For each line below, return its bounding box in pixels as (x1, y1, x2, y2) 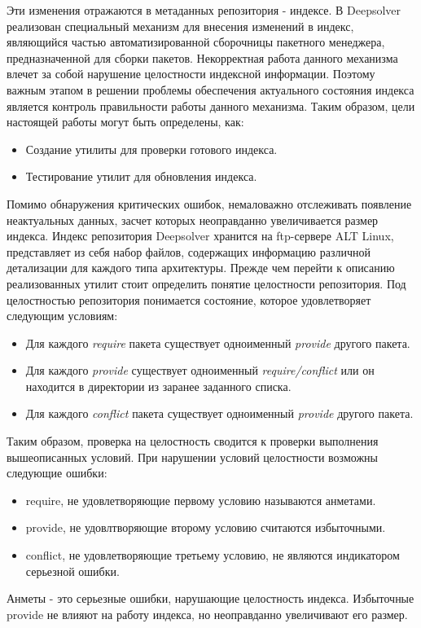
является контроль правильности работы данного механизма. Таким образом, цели (7, 97, 415, 114)
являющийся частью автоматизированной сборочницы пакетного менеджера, (7, 33, 385, 51)
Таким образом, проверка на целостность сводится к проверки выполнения (7, 433, 379, 450)
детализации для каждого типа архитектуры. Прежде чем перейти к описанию (7, 259, 395, 276)
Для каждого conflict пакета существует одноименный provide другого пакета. (25, 405, 414, 422)
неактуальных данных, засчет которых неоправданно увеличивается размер (7, 211, 379, 228)
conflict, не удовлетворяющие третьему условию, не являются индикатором (25, 547, 400, 564)
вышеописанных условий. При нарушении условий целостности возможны (7, 448, 378, 465)
